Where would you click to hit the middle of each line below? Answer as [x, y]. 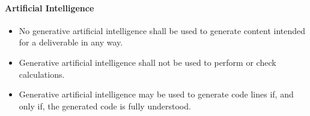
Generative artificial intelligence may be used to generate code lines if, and [156, 94]
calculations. [42, 74]
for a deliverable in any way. [71, 42]
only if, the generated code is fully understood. [105, 106]
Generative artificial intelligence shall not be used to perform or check [147, 62]
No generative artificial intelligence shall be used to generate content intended [162, 30]
